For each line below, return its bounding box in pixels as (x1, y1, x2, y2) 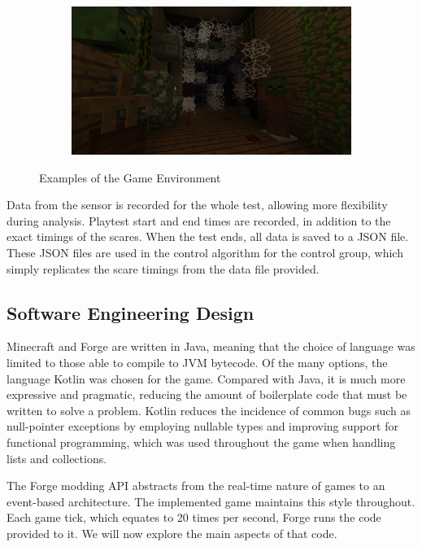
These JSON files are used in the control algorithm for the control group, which (7, 244, 403, 261)
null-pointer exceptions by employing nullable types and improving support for (7, 418, 398, 435)
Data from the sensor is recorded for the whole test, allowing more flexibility (7, 196, 388, 213)
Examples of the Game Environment (39, 168, 221, 186)
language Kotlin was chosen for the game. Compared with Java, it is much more (7, 370, 406, 387)
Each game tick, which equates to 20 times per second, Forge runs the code (7, 509, 381, 526)
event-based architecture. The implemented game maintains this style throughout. (7, 492, 415, 510)
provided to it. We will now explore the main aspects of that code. (7, 524, 337, 541)
